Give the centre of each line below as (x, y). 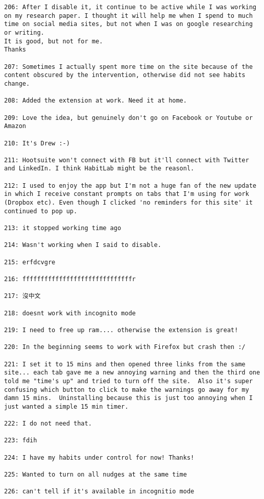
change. (17, 83)
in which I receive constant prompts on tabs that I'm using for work (127, 194)
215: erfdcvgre (30, 262)
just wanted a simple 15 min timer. (66, 406)
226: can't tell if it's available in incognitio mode (99, 492)
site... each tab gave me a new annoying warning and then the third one (132, 373)
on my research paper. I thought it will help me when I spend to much (128, 16)
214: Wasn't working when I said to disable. (83, 245)
